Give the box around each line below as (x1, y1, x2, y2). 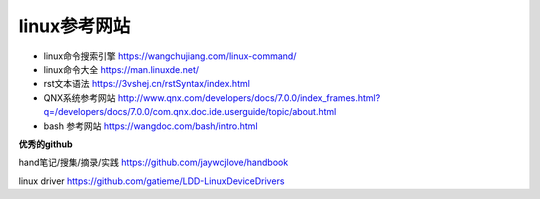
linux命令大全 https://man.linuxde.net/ (43, 63, 200, 75)
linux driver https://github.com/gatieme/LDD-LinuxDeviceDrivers (18, 175, 285, 187)
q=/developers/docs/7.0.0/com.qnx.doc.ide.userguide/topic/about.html (43, 106, 337, 118)
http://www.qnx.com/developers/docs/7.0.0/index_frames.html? (117, 91, 381, 104)
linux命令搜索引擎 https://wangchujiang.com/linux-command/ (43, 50, 297, 62)
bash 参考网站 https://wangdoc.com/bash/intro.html (43, 120, 259, 132)
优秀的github (18, 138, 74, 150)
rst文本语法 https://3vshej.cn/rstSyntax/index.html (43, 78, 250, 90)
